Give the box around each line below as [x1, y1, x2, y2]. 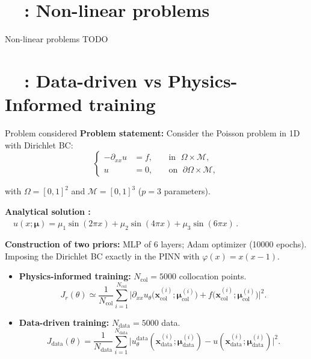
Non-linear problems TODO [5, 33, 108, 45]
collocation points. [179, 270, 247, 282]
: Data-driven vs [24, 68, 162, 92]
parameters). [164, 185, 211, 197]
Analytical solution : [5, 205, 91, 217]
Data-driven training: [19, 316, 109, 328]
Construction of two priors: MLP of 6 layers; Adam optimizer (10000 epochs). [5, 238, 307, 250]
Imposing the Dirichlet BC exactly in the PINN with [5, 249, 200, 262]
